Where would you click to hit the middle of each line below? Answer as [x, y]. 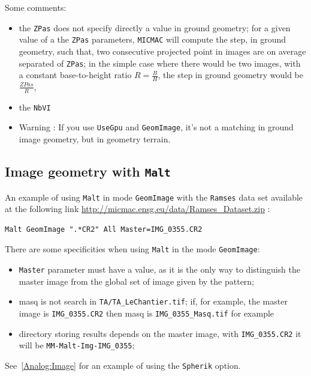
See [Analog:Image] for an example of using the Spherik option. [123, 365]
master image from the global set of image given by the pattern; [137, 281]
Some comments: [36, 7]
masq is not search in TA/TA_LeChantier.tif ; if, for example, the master [153, 301]
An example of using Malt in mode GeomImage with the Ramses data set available [154, 197]
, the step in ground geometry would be [230, 75]
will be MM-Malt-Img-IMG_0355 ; [77, 345]
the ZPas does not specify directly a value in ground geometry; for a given [155, 27]
